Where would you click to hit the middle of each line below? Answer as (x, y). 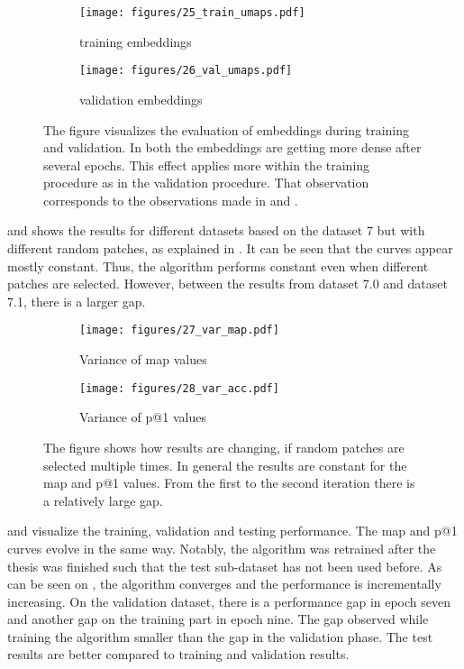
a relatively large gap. (103, 500)
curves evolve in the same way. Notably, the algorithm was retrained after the (222, 548)
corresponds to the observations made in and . (171, 200)
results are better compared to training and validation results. (178, 654)
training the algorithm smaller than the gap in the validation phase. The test (220, 636)
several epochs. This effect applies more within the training (207, 165)
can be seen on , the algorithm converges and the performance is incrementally (224, 584)
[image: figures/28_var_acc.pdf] (179, 388)
